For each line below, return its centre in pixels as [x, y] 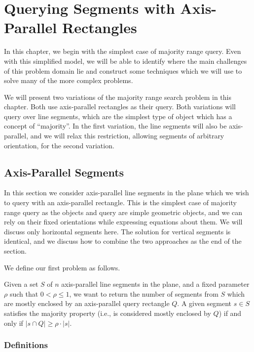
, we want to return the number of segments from [144, 293]
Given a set [21, 284]
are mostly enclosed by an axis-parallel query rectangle [87, 303]
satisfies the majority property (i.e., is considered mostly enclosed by [108, 313]
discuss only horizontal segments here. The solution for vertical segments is [117, 231]
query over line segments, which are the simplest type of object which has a [118, 116]
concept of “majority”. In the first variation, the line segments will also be [115, 126]
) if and [230, 313]
